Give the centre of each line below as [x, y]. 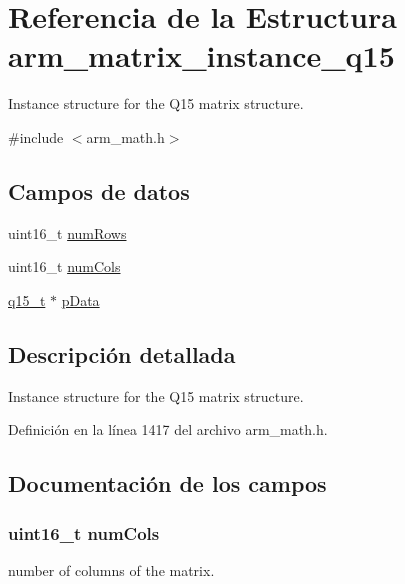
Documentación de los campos [167, 483]
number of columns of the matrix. [111, 569]
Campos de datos [99, 190]
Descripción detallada [122, 353]
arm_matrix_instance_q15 [201, 55]
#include [36, 136]
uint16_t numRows [67, 232]
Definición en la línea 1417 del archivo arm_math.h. [168, 429]
